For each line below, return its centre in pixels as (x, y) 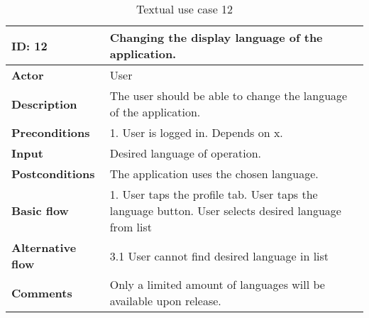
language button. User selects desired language (225, 210)
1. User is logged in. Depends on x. (196, 132)
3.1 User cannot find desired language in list (219, 256)
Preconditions (51, 132)
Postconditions (53, 174)
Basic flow (40, 210)
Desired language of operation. (186, 153)
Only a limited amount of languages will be (217, 284)
